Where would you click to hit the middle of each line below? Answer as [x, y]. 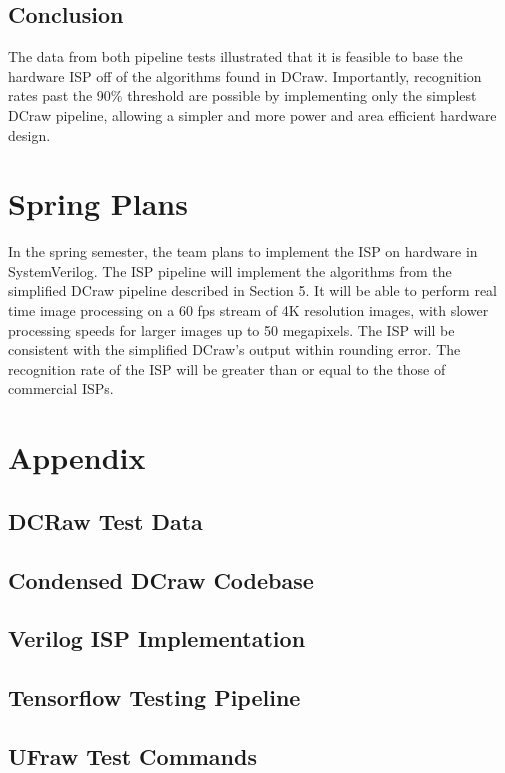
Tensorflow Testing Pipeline [154, 697]
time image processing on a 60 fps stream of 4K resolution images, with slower [248, 310]
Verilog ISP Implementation [157, 638]
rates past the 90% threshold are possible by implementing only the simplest [242, 95]
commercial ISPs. [61, 388]
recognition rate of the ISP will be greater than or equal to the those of [227, 368]
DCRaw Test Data [105, 520]
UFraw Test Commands [132, 755]
